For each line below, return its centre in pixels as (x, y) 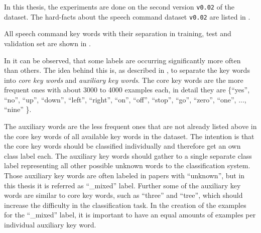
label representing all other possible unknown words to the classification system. (127, 165)
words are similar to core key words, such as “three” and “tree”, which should (123, 195)
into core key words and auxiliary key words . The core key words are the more (124, 80)
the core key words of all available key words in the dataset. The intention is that (129, 136)
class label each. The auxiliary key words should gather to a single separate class (128, 155)
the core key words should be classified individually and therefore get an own (122, 146)
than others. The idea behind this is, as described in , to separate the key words (127, 70)
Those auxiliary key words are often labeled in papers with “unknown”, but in (124, 176)
